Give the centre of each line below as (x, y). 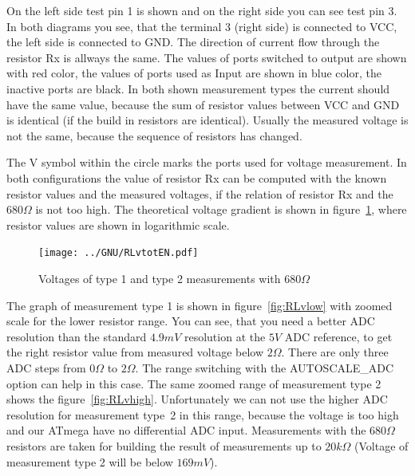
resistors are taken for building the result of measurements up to (164, 445)
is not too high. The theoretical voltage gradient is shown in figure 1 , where (221, 209)
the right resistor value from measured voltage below (135, 352)
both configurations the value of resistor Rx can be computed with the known (197, 177)
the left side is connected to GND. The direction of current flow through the (193, 42)
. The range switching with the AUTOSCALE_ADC (265, 367)
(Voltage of (381, 445)
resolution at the (225, 336)
